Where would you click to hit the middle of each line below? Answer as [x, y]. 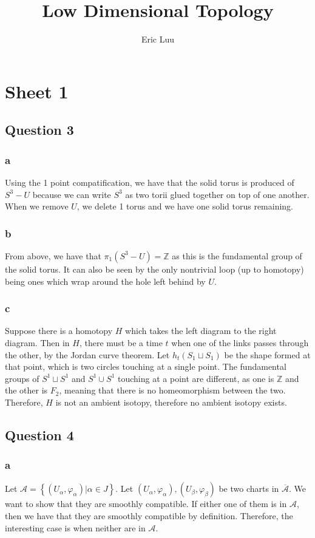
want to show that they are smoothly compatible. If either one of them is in [146, 504]
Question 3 [39, 130]
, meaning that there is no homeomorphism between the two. [172, 390]
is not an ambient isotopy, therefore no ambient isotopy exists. [171, 402]
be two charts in [249, 489]
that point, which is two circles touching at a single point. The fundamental [146, 366]
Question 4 [39, 434]
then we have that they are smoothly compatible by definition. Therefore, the [149, 516]
